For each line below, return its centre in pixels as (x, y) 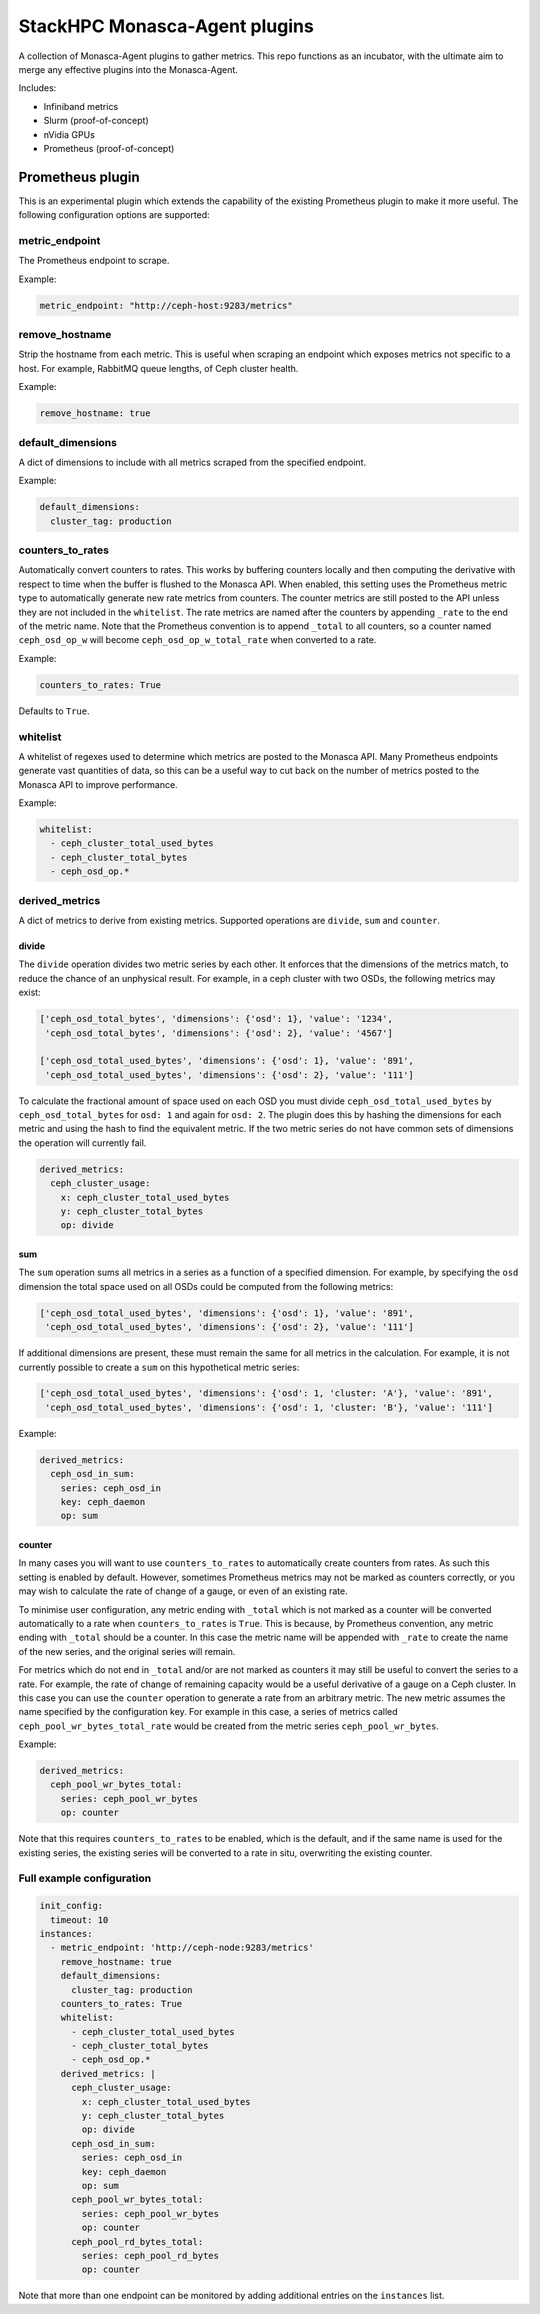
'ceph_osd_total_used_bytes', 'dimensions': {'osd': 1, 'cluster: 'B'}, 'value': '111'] (269, 1407)
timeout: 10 (79, 1919)
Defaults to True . (54, 711)
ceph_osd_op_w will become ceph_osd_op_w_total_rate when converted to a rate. (197, 640)
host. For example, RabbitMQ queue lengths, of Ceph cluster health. (158, 368)
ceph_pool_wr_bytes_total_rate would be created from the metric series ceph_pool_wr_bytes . (229, 1726)
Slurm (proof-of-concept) (96, 121)
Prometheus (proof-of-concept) (109, 148)
